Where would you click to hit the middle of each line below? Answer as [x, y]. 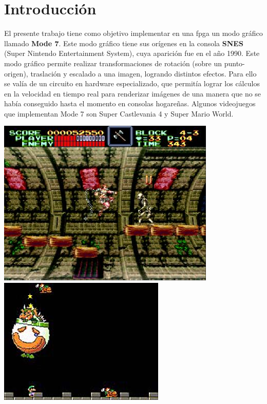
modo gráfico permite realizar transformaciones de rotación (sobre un [113, 63]
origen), [16, 73]
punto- [234, 63]
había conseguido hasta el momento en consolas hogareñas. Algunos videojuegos [130, 103]
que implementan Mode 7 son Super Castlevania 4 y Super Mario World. [119, 113]
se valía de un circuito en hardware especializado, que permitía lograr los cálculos [132, 83]
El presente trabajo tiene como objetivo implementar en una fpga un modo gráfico [133, 33]
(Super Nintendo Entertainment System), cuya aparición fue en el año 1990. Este [132, 53]
